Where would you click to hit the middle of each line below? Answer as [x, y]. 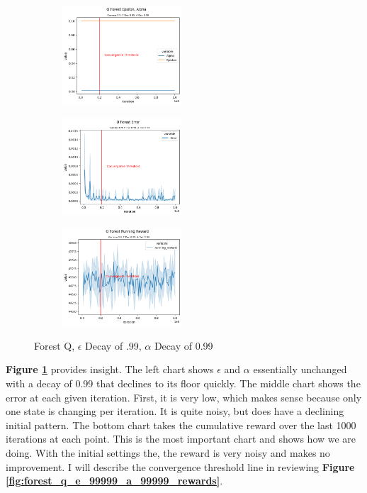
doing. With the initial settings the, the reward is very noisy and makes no [168, 453]
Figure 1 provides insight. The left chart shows [110, 369]
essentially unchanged [300, 369]
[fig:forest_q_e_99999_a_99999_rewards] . [114, 481]
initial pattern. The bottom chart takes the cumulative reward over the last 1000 [181, 425]
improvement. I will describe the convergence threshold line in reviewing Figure [180, 466]
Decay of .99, [113, 345]
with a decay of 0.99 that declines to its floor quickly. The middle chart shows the [183, 383]
